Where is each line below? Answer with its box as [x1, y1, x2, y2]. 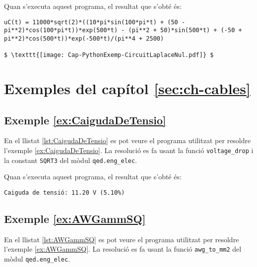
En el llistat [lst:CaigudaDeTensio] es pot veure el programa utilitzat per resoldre [4, 135, 251, 146]
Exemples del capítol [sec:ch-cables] [4, 78, 251, 99]
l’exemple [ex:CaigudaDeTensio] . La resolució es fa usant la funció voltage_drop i [4, 145, 254, 156]
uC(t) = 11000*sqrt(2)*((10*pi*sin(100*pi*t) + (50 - [4, 18, 186, 26]
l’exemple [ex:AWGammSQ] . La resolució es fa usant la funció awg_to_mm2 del [4, 244, 242, 254]
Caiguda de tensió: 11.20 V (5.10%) [4, 189, 125, 196]
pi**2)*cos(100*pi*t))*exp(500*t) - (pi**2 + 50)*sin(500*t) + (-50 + [4, 27, 242, 34]
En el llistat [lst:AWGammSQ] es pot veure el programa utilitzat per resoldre [4, 234, 239, 244]
